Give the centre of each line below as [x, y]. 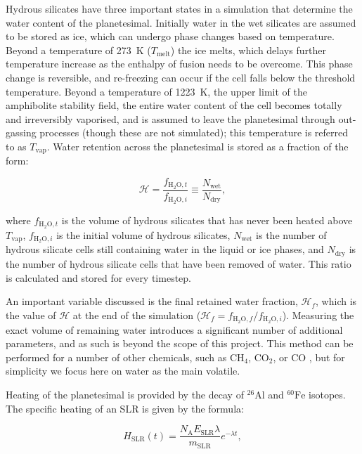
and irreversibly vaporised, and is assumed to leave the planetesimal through [170, 118]
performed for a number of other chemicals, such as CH [125, 357]
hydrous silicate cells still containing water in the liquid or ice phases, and [165, 249]
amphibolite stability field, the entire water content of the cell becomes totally [174, 105]
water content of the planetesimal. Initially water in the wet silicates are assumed [181, 22]
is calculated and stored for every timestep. [98, 277]
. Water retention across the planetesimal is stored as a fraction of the [198, 146]
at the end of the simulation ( [137, 314]
